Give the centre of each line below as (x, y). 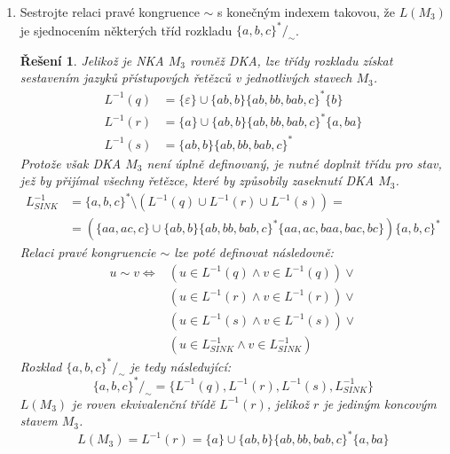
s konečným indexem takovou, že (306, 12)
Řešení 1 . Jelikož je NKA (92, 60)
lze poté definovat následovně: (254, 252)
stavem (39, 421)
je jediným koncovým (380, 403)
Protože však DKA (71, 163)
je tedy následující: (180, 366)
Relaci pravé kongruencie (88, 252)
